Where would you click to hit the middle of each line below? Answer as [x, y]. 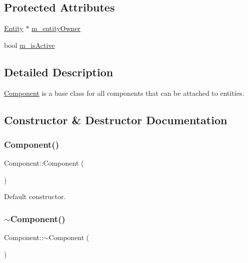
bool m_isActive [29, 45]
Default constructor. [35, 196]
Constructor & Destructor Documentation [116, 120]
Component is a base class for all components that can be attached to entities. [124, 93]
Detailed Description [59, 72]
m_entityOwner [56, 28]
